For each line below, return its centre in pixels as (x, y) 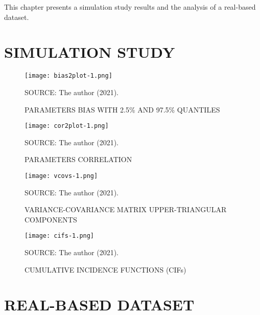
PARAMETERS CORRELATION (78, 159)
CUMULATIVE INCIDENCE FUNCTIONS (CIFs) (105, 269)
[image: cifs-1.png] (60, 236)
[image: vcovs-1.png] (61, 176)
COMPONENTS (51, 219)
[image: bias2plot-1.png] (68, 76)
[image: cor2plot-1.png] (67, 126)
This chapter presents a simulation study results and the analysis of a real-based (130, 7)
